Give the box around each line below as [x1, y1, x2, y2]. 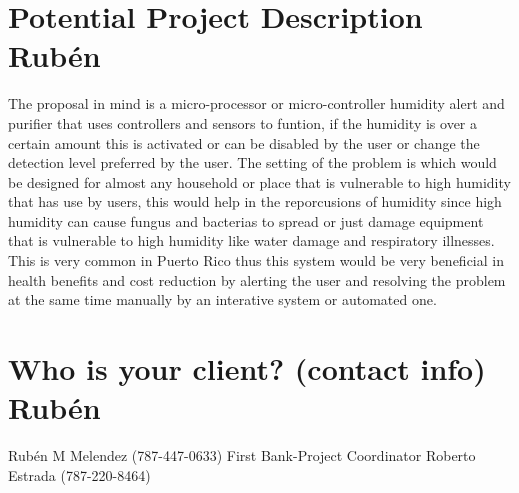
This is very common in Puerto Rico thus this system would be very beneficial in [8, 250, 504, 271]
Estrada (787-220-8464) [8, 464, 151, 485]
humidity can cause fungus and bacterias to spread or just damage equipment [8, 210, 484, 231]
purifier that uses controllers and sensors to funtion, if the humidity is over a [8, 112, 478, 133]
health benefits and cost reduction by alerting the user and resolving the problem [8, 269, 506, 290]
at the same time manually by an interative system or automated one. [8, 289, 437, 310]
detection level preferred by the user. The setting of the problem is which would [8, 152, 497, 173]
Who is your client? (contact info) [8, 348, 486, 389]
